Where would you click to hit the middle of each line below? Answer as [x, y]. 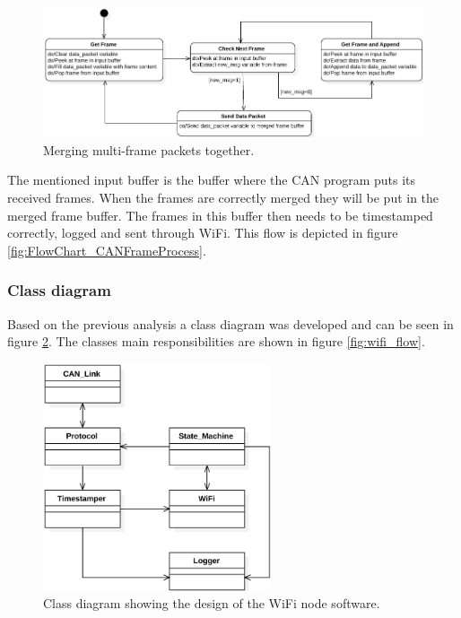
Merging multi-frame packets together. [149, 149]
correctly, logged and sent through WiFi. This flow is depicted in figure [203, 233]
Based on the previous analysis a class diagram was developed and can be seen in [230, 323]
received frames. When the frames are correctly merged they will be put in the [223, 198]
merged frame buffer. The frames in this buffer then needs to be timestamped [220, 215]
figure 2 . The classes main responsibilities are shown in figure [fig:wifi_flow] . [216, 341]
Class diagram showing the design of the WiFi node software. [212, 603]
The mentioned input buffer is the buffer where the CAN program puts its [212, 180]
